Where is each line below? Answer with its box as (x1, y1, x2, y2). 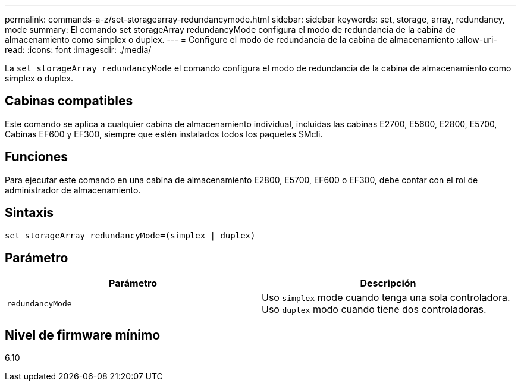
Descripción (360, 277, 416, 290)
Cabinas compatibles (5, 93, 133, 109)
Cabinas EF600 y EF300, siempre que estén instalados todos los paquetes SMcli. (5, 128, 323, 139)
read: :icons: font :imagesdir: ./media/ (5, 45, 152, 55)
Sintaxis (5, 205, 54, 221)
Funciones (5, 149, 68, 165)
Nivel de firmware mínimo (5, 327, 161, 343)
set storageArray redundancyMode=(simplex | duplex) (5, 230, 256, 240)
